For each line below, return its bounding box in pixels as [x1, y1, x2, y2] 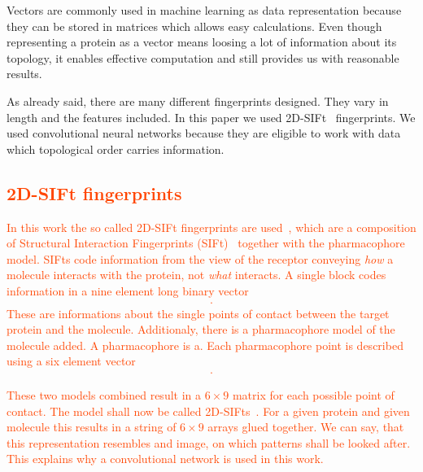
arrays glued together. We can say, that [207, 418, 404, 435]
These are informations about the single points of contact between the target [7, 304, 390, 321]
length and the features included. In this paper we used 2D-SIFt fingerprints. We [7, 108, 416, 125]
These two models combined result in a [7, 386, 202, 403]
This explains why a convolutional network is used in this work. [7, 450, 324, 467]
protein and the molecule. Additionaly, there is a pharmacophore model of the [7, 321, 395, 338]
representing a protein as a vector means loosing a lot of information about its [7, 33, 397, 50]
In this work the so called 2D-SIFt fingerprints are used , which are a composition [7, 218, 416, 235]
